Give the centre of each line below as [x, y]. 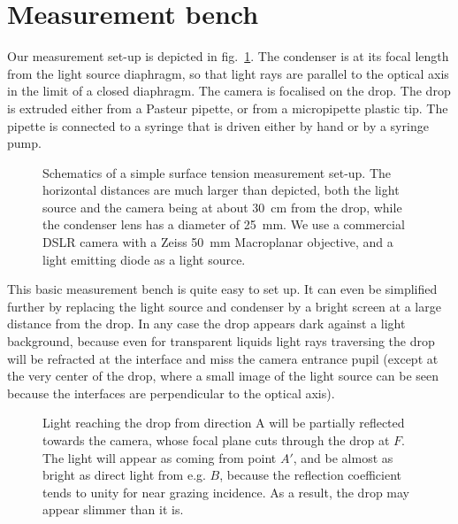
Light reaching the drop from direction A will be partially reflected [224, 423]
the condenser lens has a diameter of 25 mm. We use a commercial [224, 224]
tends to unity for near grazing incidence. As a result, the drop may [226, 492]
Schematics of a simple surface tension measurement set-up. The [217, 172]
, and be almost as [343, 457]
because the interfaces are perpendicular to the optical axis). [171, 393]
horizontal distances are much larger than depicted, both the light [221, 190]
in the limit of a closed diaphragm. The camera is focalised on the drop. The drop [229, 91]
